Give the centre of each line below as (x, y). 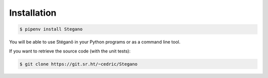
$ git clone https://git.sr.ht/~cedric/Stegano (78, 64)
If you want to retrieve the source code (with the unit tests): (70, 51)
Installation (33, 13)
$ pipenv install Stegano (51, 29)
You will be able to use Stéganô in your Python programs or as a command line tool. (95, 42)
